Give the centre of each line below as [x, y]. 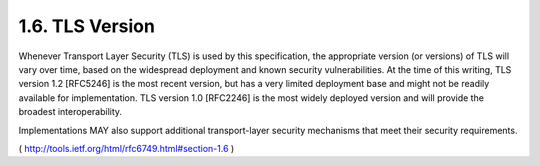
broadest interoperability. [70, 112]
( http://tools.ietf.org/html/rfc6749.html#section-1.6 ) [126, 148]
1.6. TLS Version [86, 26]
